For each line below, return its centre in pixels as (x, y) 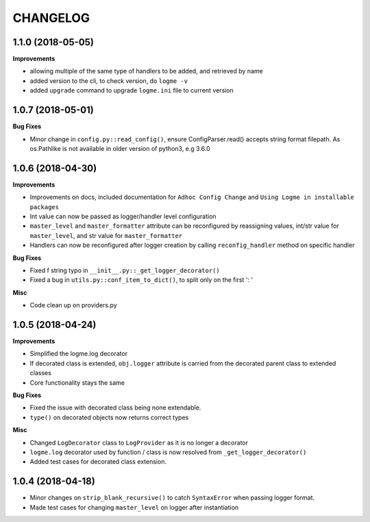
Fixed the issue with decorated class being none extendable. (115, 407)
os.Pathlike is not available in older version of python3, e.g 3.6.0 (120, 148)
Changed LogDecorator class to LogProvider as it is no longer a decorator (139, 442)
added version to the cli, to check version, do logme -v (109, 81)
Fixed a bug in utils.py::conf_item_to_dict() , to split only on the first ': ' (141, 280)
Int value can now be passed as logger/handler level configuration (123, 216)
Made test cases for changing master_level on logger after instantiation (134, 507)
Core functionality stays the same (77, 382)
